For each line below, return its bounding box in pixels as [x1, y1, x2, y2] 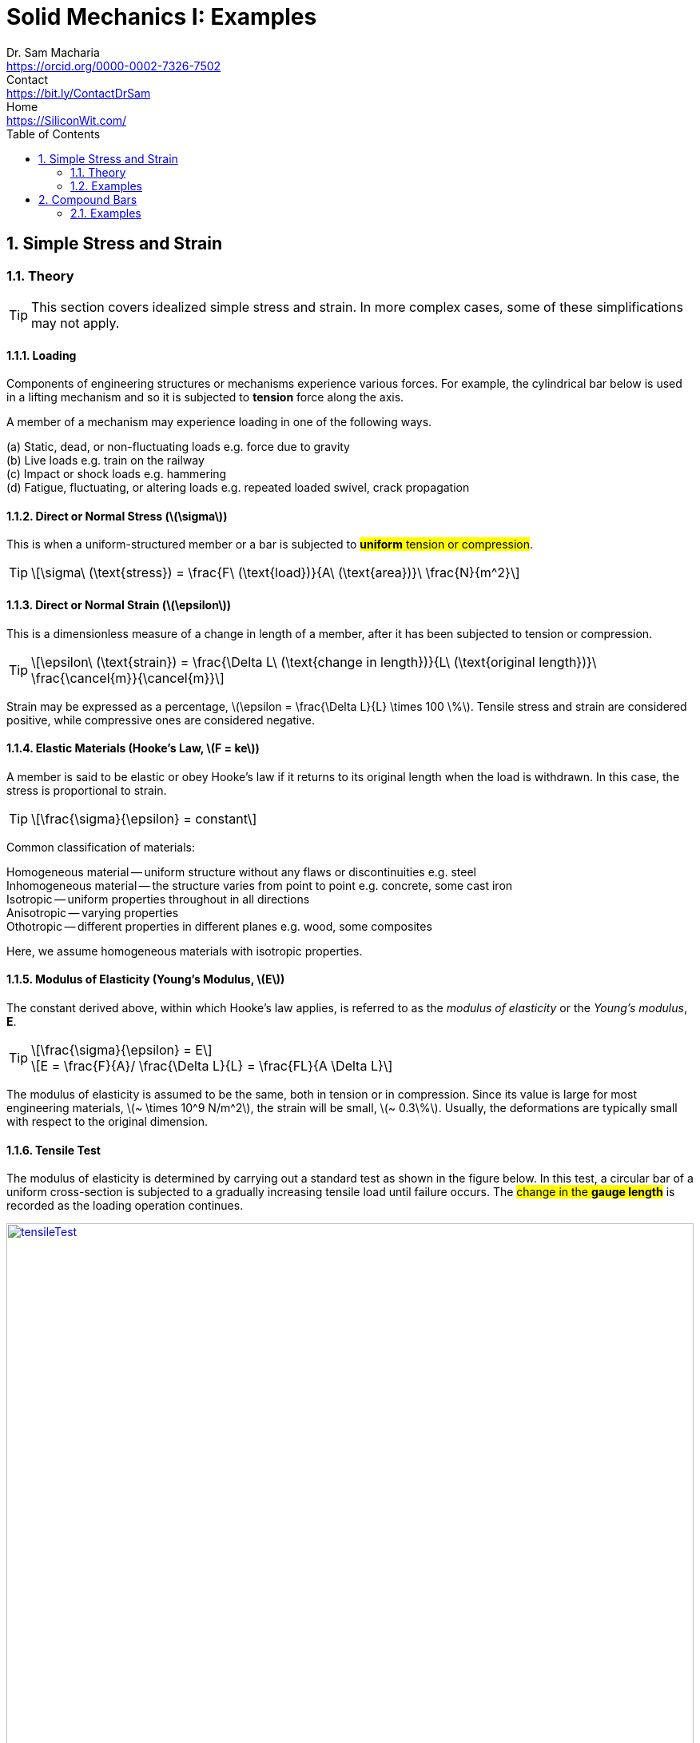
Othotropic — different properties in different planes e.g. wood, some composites [6, 919, 432, 933]
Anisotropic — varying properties [6, 905, 179, 919]
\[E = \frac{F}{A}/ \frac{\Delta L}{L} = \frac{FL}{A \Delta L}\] [31, 1058, 393, 1075]
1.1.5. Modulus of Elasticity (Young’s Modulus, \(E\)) [6, 972, 285, 987]
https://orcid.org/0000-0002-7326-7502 [6, 58, 221, 73]
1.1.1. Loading [6, 348, 77, 362]
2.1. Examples [70, 205, 141, 220]
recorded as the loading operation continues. [6, 1199, 244, 1213]
